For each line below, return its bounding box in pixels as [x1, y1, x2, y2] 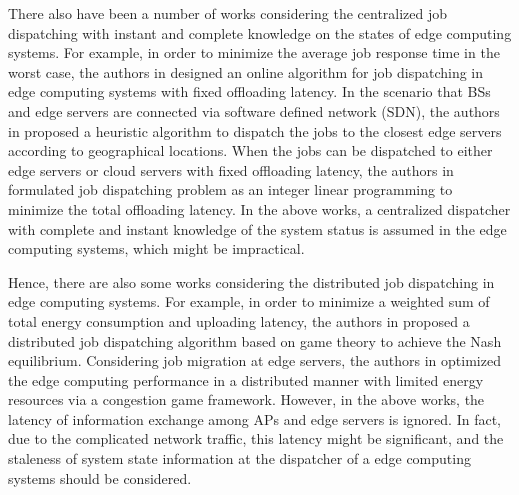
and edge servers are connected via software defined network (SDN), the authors [8, 100, 500, 121]
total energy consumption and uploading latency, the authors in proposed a [8, 310, 470, 331]
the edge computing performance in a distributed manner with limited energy [8, 369, 484, 390]
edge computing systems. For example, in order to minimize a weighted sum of [8, 291, 490, 312]
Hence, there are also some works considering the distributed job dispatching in [8, 271, 495, 292]
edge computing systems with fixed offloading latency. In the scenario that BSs [8, 81, 491, 102]
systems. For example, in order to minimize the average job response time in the [8, 42, 500, 63]
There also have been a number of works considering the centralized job [8, 3, 448, 23]
